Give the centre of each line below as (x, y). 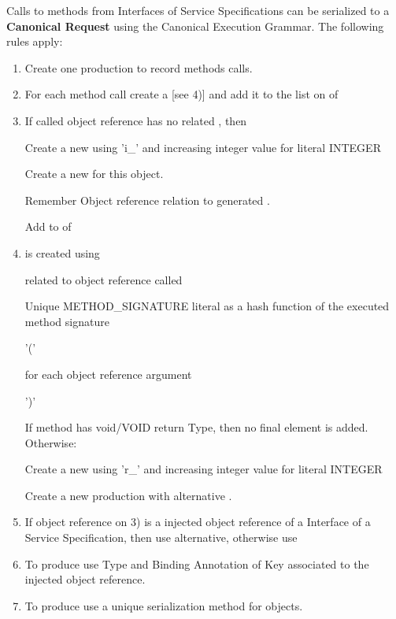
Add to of (48, 226)
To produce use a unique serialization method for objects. (164, 605)
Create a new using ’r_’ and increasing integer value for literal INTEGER (204, 469)
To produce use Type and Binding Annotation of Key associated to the (197, 563)
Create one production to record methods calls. (139, 67)
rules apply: (35, 41)
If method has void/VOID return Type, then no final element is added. (196, 427)
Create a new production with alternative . (128, 495)
